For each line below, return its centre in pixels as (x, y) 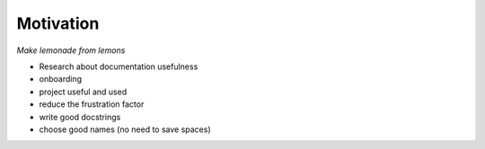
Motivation (58, 23)
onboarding (61, 79)
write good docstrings (80, 117)
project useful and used (83, 92)
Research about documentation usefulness (119, 66)
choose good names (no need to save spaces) (125, 129)
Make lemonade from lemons (71, 50)
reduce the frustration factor (92, 104)
